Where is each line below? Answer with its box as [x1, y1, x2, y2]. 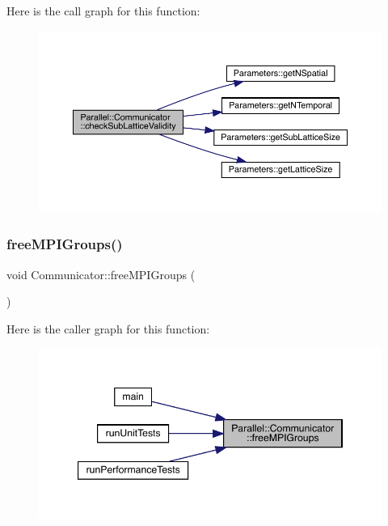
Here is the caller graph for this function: [6, 320, 210, 337]
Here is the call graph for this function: [6, 2, 200, 19]
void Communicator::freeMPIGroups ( [6, 265, 196, 282]
